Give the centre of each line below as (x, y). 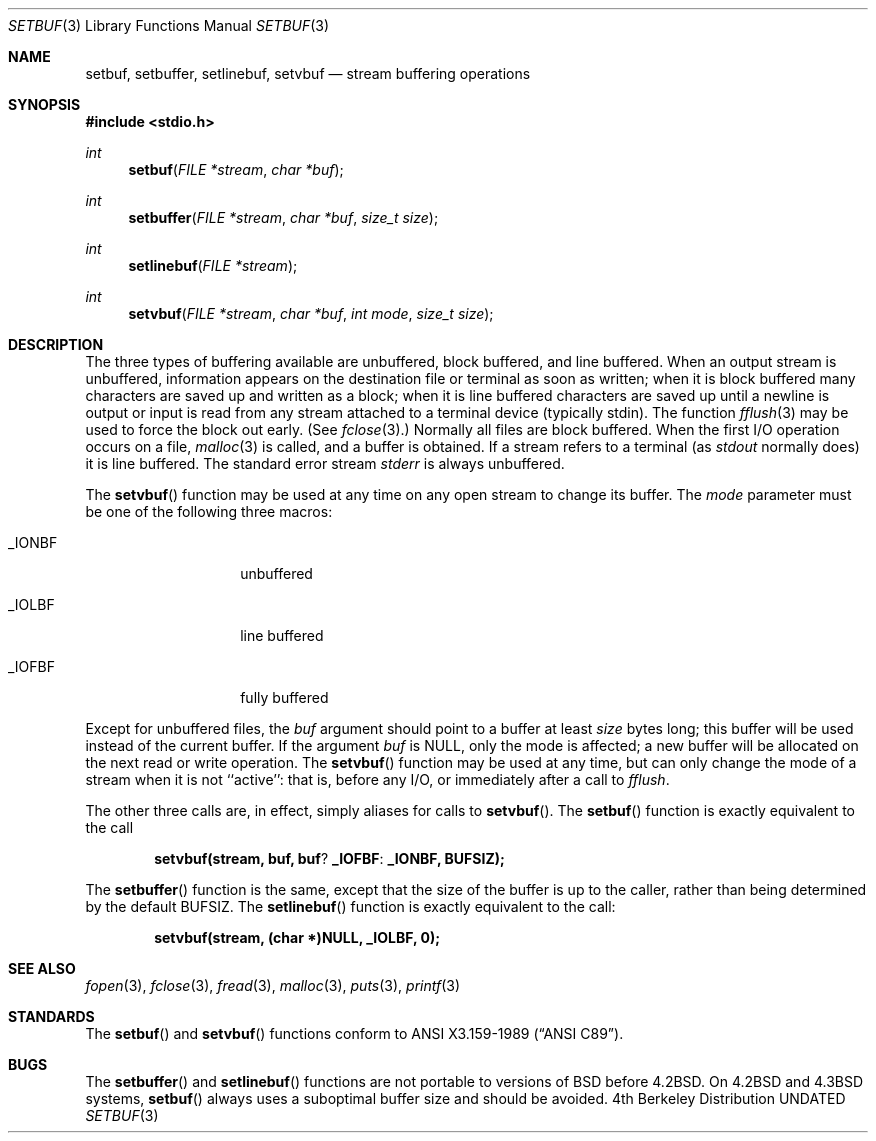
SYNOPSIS (44, 104)
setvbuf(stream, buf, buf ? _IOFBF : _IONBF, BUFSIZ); (329, 858)
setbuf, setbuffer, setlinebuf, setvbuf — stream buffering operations (308, 73)
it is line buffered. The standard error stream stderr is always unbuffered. (325, 463)
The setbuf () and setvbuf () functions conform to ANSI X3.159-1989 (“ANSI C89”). (354, 1033)
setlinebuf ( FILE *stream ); (213, 265)
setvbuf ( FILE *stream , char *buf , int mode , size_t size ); (311, 313)
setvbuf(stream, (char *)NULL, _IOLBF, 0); (297, 937)
